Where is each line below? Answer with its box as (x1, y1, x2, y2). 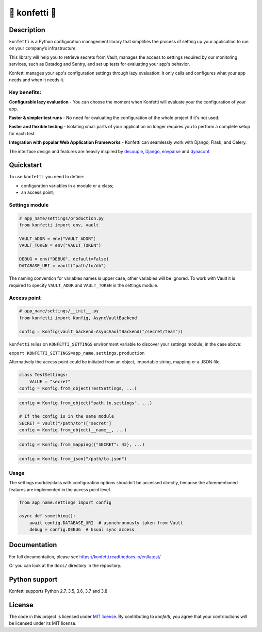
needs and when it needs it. (9, 77, 65, 83)
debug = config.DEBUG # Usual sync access (29, 527, 134, 532)
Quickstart (9, 161, 42, 170)
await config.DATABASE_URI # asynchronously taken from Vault (29, 520, 183, 526)
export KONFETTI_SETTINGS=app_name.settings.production (9, 350, 145, 356)
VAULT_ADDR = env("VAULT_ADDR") (19, 236, 97, 241)
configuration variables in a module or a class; (21, 183, 114, 188)
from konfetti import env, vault (19, 222, 99, 228)
